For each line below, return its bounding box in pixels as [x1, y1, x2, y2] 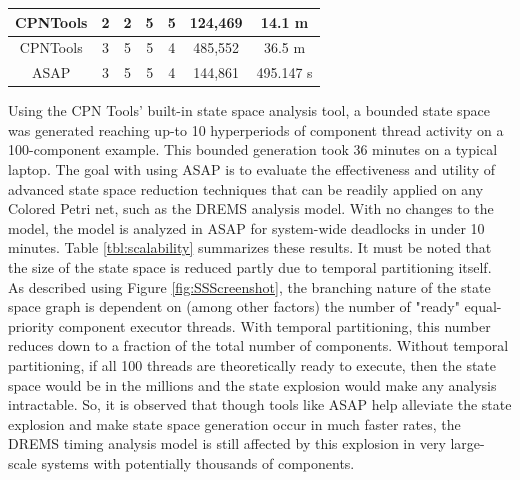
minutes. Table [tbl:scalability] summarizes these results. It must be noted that [8, 237, 492, 258]
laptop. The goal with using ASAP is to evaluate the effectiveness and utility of [8, 159, 495, 180]
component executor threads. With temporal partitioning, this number [58, 315, 491, 336]
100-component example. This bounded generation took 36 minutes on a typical [8, 139, 498, 160]
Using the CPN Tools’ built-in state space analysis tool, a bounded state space [8, 100, 490, 121]
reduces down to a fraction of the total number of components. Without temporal [8, 335, 509, 356]
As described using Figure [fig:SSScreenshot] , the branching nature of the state [8, 276, 491, 297]
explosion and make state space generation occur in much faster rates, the [8, 413, 461, 434]
